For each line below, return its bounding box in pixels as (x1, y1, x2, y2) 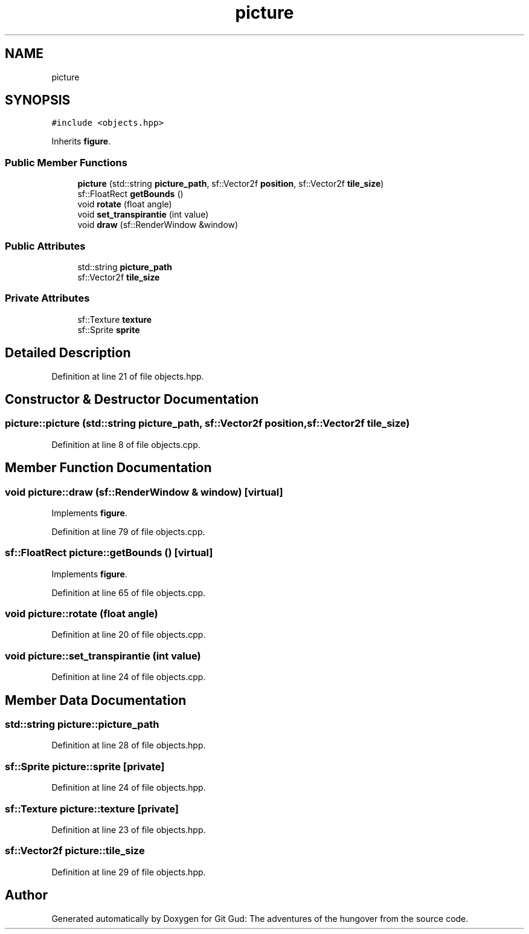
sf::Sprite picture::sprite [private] (5, 760, 165, 773)
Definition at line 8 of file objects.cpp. (51, 439, 200, 450)
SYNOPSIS (5, 92, 71, 108)
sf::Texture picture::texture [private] (5, 802, 179, 815)
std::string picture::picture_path (5, 718, 159, 731)
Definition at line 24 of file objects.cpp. (51, 672, 206, 683)
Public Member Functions (5, 156, 127, 169)
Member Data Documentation (5, 692, 187, 708)
